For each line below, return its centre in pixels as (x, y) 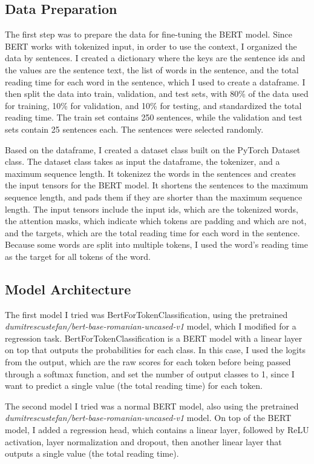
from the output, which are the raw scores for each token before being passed (148, 362)
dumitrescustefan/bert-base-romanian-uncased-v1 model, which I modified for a (151, 326)
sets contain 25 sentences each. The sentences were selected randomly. (134, 129)
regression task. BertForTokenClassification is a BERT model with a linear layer (154, 338)
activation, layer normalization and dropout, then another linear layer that (143, 441)
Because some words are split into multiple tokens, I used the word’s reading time (156, 244)
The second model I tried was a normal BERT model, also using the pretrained (152, 406)
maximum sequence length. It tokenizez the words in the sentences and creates (151, 173)
